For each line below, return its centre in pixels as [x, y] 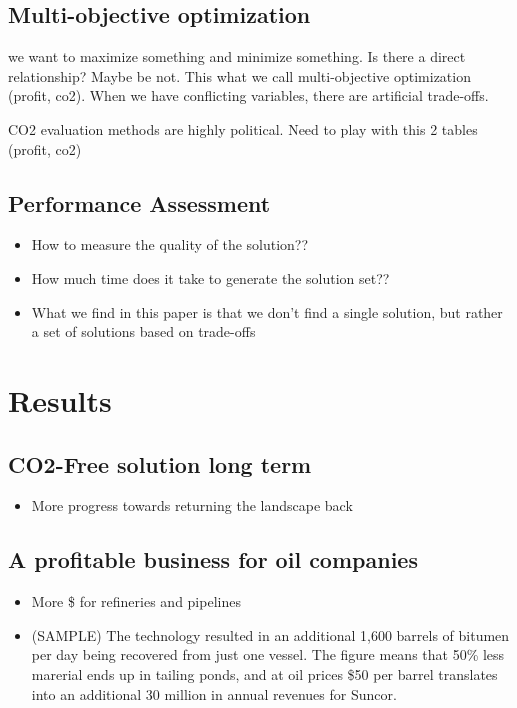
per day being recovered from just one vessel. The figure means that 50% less [268, 654]
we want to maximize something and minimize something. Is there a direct [237, 56]
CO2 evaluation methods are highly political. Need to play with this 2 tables [243, 128]
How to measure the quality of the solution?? [170, 244]
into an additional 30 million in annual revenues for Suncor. [214, 693]
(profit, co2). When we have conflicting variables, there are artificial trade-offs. [248, 95]
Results [60, 399]
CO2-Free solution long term [160, 463]
